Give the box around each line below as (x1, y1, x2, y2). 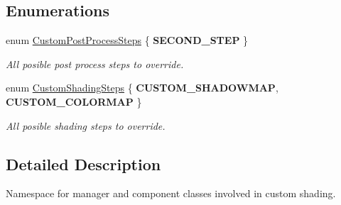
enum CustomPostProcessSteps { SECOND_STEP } (6, 33, 249, 48)
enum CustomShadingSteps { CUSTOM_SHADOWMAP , (6, 80, 278, 95)
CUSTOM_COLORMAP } (6, 94, 142, 109)
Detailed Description (6, 153, 161, 174)
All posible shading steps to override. (6, 118, 166, 133)
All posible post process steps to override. (6, 56, 184, 71)
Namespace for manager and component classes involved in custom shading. (6, 186, 336, 201)
